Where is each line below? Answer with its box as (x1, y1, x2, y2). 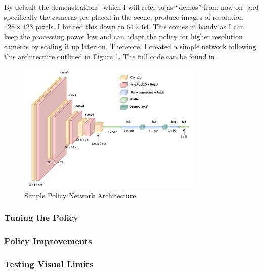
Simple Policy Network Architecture (24, 190, 136, 200)
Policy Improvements (4, 235, 92, 247)
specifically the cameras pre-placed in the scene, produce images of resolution (4, 11, 243, 22)
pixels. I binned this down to (35, 21, 124, 32)
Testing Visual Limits (4, 257, 94, 270)
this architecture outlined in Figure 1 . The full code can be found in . (4, 51, 220, 61)
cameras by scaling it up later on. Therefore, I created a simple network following (4, 41, 256, 52)
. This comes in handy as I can (149, 21, 244, 32)
